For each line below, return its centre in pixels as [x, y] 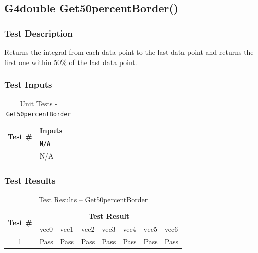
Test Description [39, 33]
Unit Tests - [39, 103]
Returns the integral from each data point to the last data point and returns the [129, 52]
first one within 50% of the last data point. [71, 62]
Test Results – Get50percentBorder [93, 199]
